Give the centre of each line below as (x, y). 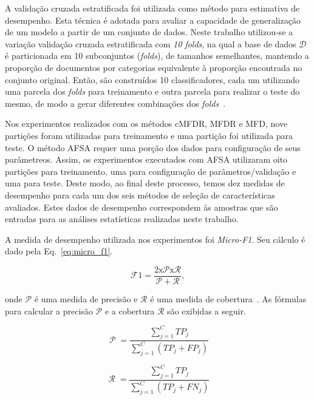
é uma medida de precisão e (86, 298)
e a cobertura (130, 310)
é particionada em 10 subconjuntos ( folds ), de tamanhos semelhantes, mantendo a (157, 56)
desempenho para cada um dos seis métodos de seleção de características (140, 195)
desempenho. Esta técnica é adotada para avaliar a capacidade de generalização (153, 20)
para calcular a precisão (49, 310)
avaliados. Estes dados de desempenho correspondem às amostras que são (142, 207)
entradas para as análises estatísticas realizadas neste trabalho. (122, 219)
